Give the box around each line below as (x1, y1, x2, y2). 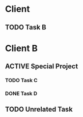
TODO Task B (5, 23, 47, 31)
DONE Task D (5, 90, 38, 97)
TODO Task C (5, 77, 38, 84)
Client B (5, 43, 38, 54)
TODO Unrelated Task (5, 105, 73, 114)
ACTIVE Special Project (5, 62, 78, 71)
